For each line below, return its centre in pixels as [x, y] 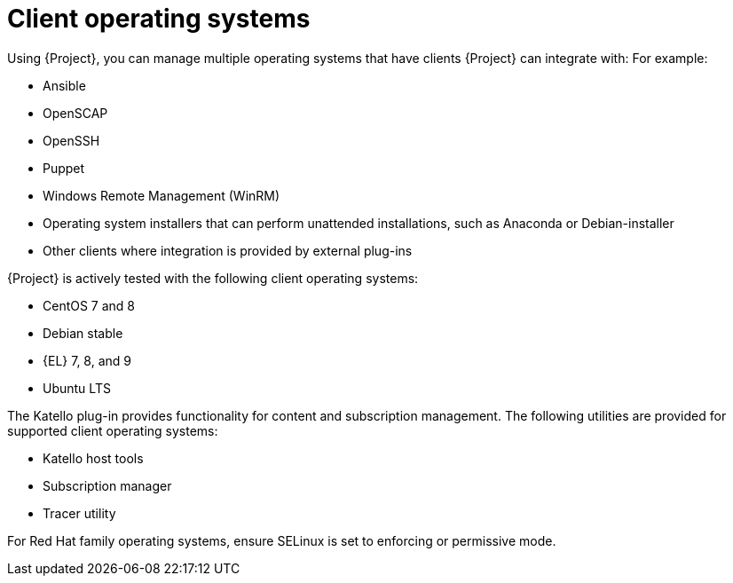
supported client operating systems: [113, 430]
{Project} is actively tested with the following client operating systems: [213, 278]
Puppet [64, 168]
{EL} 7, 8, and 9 [87, 360]
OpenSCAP [75, 113]
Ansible [64, 85]
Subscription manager [107, 485]
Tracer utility [79, 513]
